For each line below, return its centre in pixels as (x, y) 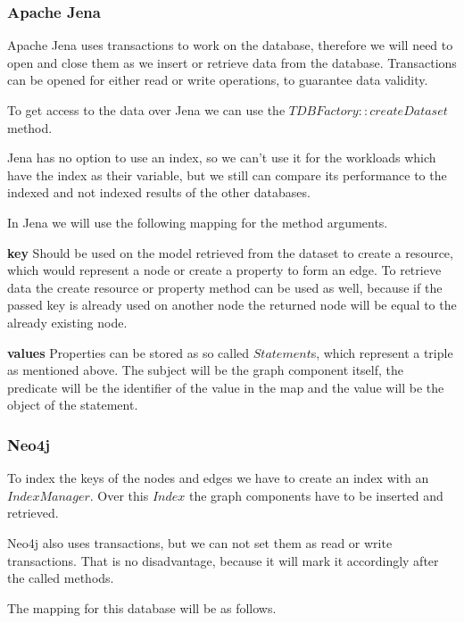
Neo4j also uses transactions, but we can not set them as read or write (200, 542)
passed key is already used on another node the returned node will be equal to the (232, 305)
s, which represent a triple (382, 352)
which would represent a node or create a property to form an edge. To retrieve (224, 270)
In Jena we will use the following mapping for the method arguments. (198, 222)
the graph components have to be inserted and (316, 495)
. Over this (119, 495)
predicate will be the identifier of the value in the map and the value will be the (226, 387)
